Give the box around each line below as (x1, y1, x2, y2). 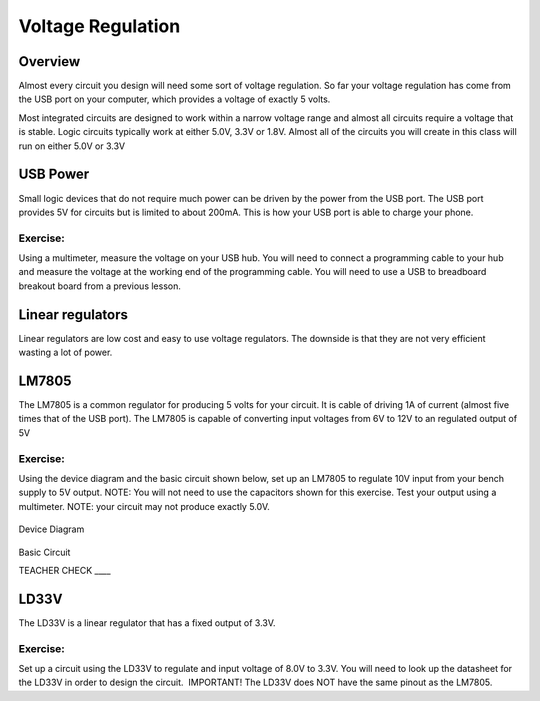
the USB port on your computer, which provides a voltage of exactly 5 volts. (18, 93, 331, 105)
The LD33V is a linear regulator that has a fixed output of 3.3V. (18, 616, 276, 629)
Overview (18, 53, 81, 70)
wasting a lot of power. (18, 346, 113, 359)
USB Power (18, 166, 90, 183)
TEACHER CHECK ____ (18, 564, 111, 576)
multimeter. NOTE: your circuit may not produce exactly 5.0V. (18, 500, 270, 512)
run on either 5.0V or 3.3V (18, 140, 125, 152)
